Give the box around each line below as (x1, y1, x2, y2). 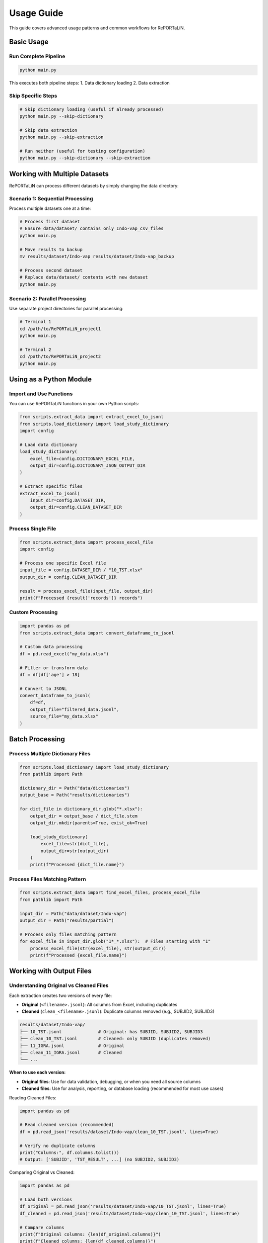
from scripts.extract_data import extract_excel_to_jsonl (19, 414, 164, 420)
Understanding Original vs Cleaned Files (9, 982, 109, 989)
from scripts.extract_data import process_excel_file (19, 539, 153, 545)
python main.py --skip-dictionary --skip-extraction (19, 155, 151, 161)
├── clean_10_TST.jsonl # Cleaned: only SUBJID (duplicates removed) (19, 1036, 211, 1042)
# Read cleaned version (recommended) (19, 1122, 114, 1128)
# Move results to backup (19, 247, 83, 252)
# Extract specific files (19, 484, 83, 489)
